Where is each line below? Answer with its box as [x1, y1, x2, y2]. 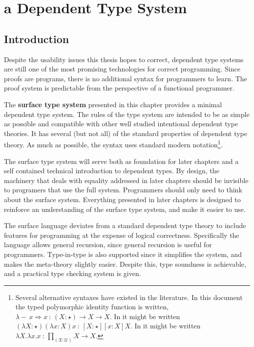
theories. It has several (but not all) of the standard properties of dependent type [4, 128, 247, 138]
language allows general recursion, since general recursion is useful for [4, 239, 212, 250]
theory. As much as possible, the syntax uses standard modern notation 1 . [4, 138, 223, 149]
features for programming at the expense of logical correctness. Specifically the [4, 230, 239, 240]
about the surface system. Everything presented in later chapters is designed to [4, 194, 241, 204]
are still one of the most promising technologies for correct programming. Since [4, 64, 240, 74]
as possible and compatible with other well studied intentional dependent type [4, 118, 238, 129]
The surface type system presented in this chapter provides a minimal [4, 99, 222, 109]
